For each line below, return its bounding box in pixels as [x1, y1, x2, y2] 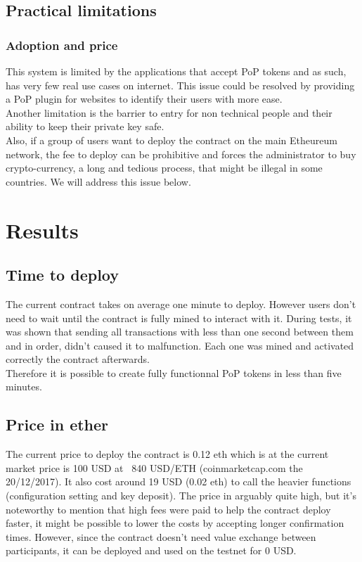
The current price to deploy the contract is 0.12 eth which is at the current [6, 447, 329, 461]
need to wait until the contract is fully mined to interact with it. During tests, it [6, 310, 352, 325]
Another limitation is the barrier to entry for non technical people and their [6, 105, 332, 120]
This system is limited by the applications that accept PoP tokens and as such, [6, 64, 347, 78]
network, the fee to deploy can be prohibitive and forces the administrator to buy [6, 146, 356, 161]
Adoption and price [6, 36, 118, 53]
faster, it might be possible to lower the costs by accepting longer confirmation [6, 516, 344, 530]
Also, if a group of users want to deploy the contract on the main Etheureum [6, 132, 337, 147]
